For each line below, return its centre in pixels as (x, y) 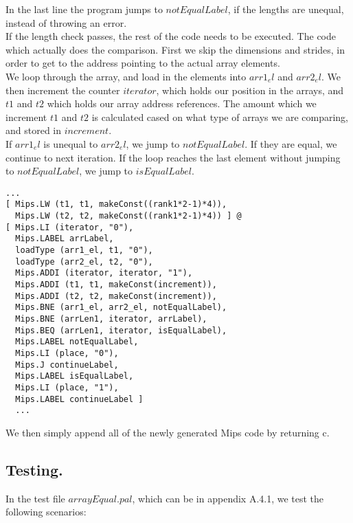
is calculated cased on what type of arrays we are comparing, (220, 116)
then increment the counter (63, 90)
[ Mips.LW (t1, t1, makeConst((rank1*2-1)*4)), (116, 204)
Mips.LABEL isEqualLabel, (75, 376)
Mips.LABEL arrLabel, (65, 239)
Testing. (34, 469)
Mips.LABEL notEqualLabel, (77, 342)
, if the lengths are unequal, (286, 9)
